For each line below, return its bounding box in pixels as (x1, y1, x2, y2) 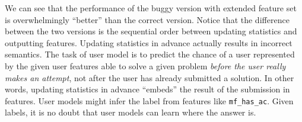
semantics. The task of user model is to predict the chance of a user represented (5, 48, 295, 60)
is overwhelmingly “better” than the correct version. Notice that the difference (5, 13, 290, 25)
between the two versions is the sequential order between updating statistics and (5, 25, 297, 37)
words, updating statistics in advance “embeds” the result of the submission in (5, 83, 290, 95)
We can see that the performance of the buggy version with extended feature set (5, 2, 297, 14)
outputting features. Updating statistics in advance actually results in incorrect (5, 36, 293, 49)
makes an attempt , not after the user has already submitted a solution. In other (5, 71, 294, 84)
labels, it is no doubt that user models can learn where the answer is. (5, 106, 256, 118)
